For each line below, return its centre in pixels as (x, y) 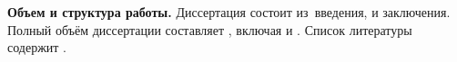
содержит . (37, 47)
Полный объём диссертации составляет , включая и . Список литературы (210, 29)
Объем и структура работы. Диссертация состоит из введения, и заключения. (229, 12)
